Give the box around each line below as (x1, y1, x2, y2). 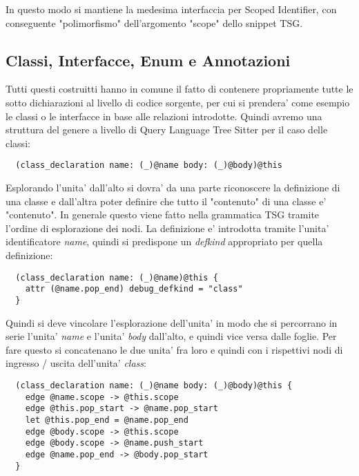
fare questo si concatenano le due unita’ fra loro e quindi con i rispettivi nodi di (6, 342, 343, 356)
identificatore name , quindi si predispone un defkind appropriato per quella (6, 234, 323, 249)
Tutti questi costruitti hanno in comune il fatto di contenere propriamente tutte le (6, 82, 353, 96)
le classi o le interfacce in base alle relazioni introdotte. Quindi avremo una (6, 108, 322, 123)
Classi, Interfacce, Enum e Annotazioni (6, 49, 291, 70)
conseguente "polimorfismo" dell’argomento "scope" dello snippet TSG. (6, 15, 303, 30)
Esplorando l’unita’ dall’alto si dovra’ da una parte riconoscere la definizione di (6, 180, 340, 195)
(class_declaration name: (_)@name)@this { (15, 272, 218, 283)
